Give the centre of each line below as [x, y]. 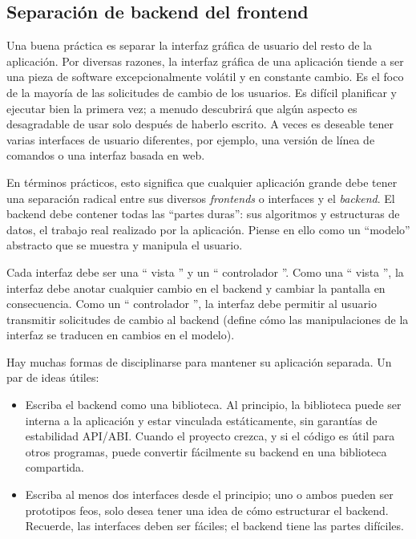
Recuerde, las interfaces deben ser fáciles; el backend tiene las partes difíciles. [214, 526]
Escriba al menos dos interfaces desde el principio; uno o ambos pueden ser [209, 494]
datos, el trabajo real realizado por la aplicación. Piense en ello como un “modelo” [208, 229]
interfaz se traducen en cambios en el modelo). [121, 335]
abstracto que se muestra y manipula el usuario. [125, 245]
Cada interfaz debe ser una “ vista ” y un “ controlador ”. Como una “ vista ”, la [205, 272]
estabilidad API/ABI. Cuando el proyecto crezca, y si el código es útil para [210, 436]
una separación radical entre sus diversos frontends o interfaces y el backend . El [201, 198]
